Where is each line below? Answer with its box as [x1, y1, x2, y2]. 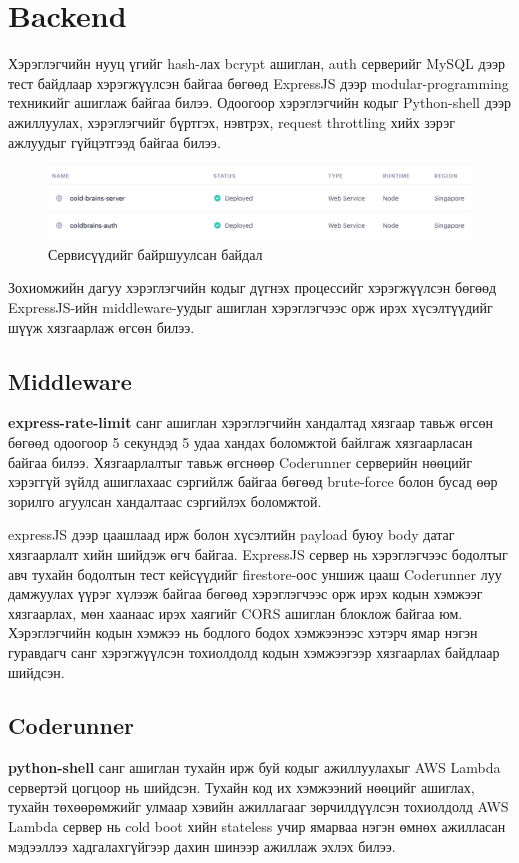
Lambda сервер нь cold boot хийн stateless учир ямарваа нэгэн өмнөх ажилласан [8, 816, 506, 837]
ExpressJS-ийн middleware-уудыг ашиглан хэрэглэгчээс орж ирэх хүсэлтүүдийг [8, 296, 493, 317]
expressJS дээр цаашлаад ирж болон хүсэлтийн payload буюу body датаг [8, 524, 455, 545]
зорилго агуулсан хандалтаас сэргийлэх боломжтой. [8, 490, 322, 511]
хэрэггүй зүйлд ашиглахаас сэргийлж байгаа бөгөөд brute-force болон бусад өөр [8, 471, 498, 492]
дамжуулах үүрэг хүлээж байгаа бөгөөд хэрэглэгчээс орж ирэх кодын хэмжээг [8, 583, 483, 604]
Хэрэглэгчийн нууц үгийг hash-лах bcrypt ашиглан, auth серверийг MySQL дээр [8, 53, 505, 74]
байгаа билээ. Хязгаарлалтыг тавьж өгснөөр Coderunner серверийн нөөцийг [8, 451, 472, 472]
